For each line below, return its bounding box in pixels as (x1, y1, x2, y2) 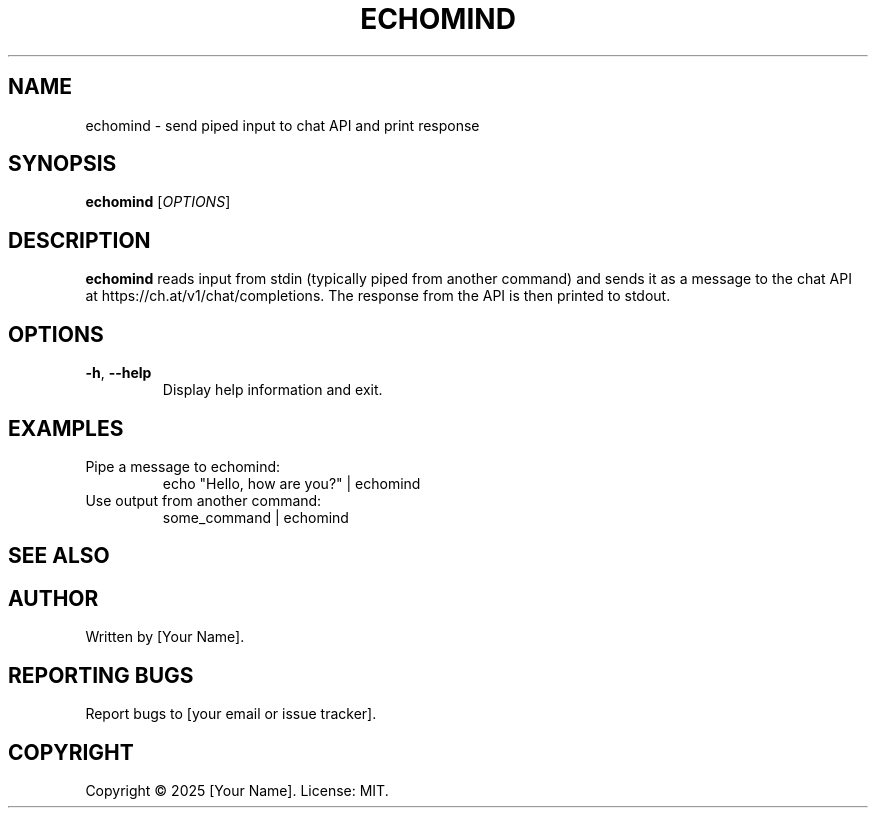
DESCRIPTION (8, 227, 151, 253)
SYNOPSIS (8, 151, 117, 177)
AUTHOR (8, 585, 99, 611)
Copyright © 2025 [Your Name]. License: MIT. (85, 781, 389, 799)
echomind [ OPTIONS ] (85, 193, 231, 211)
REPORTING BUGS (8, 662, 194, 688)
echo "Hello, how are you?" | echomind (162, 474, 421, 492)
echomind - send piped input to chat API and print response (85, 116, 480, 134)
